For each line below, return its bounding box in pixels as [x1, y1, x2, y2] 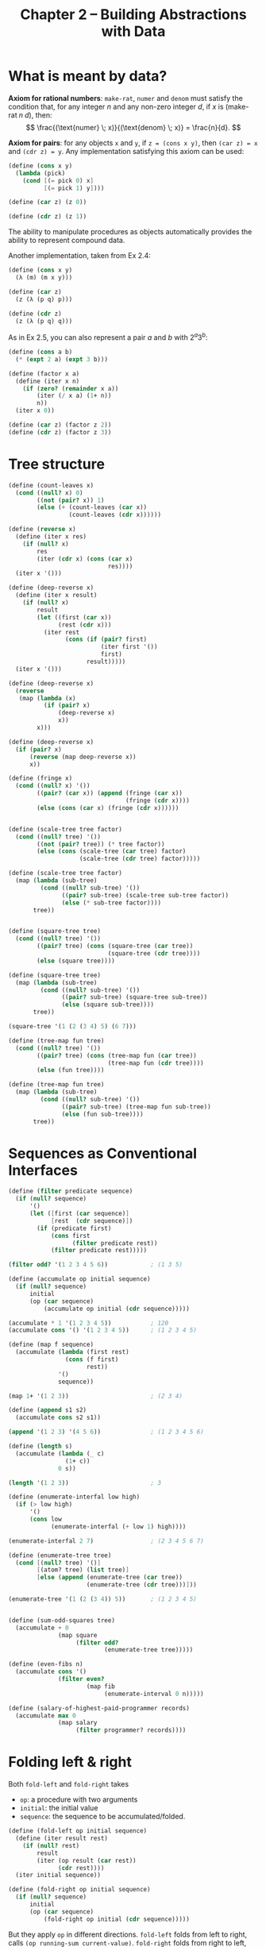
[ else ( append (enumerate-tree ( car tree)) [37, 1574, 183, 1582]
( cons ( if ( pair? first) [64, 635, 148, 644]
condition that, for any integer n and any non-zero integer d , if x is [8, 102, 224, 111]
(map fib [86, 1682, 115, 1691]
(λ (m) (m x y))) [15, 274, 73, 282]
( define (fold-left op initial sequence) [8, 1827, 148, 1835]
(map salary [58, 1719, 98, 1727]
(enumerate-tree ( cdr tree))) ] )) [86, 1581, 197, 1589]
